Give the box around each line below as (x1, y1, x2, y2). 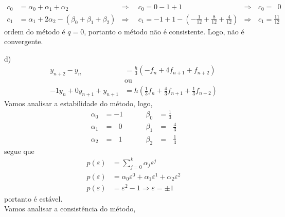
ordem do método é (4, 26, 65, 36)
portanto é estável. (4, 193, 63, 204)
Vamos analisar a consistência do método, (4, 203, 136, 214)
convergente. (4, 36, 43, 47)
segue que (4, 145, 34, 156)
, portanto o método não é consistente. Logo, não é (84, 26, 244, 36)
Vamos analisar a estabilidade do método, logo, (4, 97, 153, 108)
